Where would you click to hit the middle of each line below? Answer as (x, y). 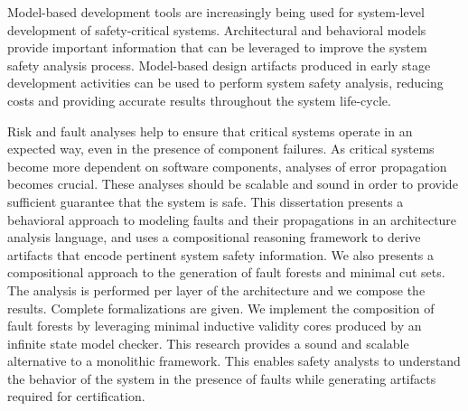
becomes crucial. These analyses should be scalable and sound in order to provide (233, 184)
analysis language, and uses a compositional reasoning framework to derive (214, 237)
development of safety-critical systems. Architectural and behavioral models (217, 29)
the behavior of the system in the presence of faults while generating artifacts (222, 378)
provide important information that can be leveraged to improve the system (217, 47)
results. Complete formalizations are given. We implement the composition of (221, 308)
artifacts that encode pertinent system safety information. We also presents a (221, 254)
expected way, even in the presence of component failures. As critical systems (221, 149)
